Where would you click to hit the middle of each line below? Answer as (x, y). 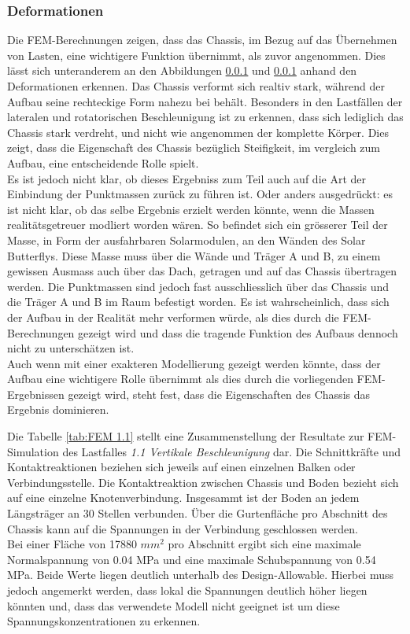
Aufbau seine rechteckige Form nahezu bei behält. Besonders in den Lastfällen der (205, 101)
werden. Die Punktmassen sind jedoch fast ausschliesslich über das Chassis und (198, 286)
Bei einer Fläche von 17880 (72, 544)
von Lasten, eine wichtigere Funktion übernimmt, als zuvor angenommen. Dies (196, 55)
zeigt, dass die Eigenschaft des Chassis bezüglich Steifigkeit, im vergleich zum (194, 147)
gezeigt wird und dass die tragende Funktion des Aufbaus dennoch (238, 332)
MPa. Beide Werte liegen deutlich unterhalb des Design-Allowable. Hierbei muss (200, 575)
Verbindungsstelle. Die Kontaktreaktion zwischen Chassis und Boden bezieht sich (203, 482)
